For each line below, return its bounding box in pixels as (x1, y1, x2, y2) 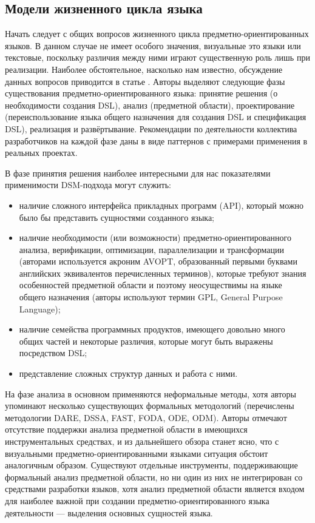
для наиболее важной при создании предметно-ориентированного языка (5, 494, 269, 507)
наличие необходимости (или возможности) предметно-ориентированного (19, 231, 291, 244)
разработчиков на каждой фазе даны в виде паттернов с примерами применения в (5, 134, 308, 147)
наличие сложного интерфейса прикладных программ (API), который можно (19, 198, 304, 211)
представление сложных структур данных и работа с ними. (19, 367, 238, 380)
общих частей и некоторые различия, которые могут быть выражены (19, 334, 273, 347)
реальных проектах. (5, 146, 78, 159)
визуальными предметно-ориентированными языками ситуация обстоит (5, 447, 268, 459)
